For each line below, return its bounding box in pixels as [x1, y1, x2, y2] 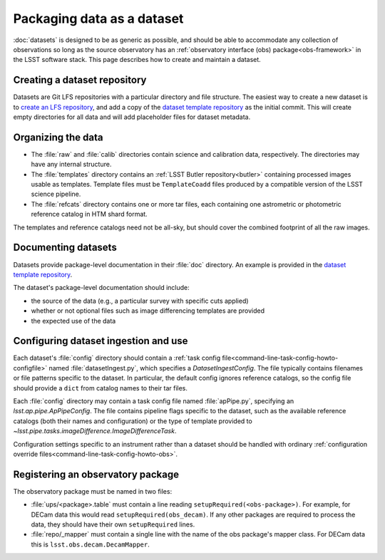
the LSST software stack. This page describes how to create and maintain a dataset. [13, 56, 262, 64]
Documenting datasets [13, 242, 117, 254]
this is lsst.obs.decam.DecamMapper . [31, 540, 150, 549]
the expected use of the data [31, 316, 116, 325]
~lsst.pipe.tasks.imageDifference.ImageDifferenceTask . [13, 427, 177, 435]
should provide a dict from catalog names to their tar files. [13, 383, 188, 392]
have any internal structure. [31, 160, 112, 169]
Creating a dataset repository [13, 74, 147, 86]
